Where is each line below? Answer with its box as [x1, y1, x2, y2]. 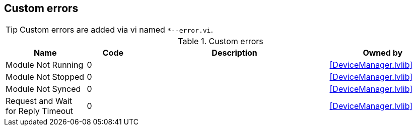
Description [212, 48, 257, 58]
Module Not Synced [6, 84, 81, 94]
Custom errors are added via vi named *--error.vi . [20, 25, 213, 35]
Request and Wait [6, 96, 72, 106]
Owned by [363, 48, 403, 58]
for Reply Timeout [6, 106, 74, 116]
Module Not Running [6, 60, 84, 70]
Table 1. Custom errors [178, 36, 263, 47]
